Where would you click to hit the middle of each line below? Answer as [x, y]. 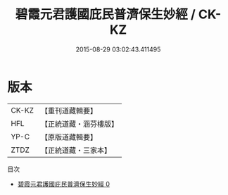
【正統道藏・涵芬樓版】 [79, 124]
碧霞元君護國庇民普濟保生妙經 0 [64, 184]
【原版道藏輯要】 [69, 137]
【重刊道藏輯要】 [69, 111]
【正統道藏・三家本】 [76, 150]
